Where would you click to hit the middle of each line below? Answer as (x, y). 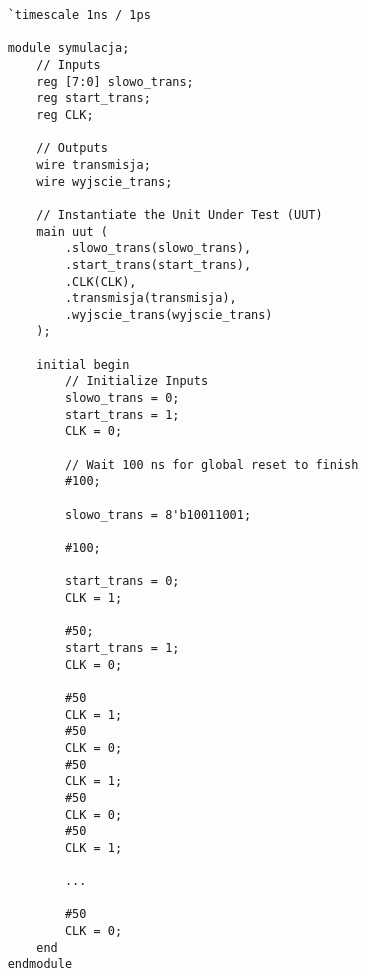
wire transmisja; (93, 164)
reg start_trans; (93, 98)
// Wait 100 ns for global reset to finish (211, 464)
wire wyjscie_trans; (104, 181)
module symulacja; (68, 48)
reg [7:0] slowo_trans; (115, 81)
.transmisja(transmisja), (150, 298)
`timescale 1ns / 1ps (79, 15)
